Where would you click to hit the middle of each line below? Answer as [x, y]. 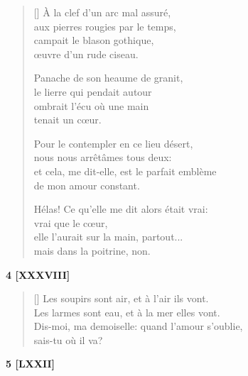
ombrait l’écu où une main [91, 105]
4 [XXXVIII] [38, 274]
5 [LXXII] [31, 364]
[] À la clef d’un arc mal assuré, [102, 12]
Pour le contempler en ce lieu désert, [113, 143]
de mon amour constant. [87, 185]
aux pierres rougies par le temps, [105, 26]
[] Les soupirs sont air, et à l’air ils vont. [121, 298]
